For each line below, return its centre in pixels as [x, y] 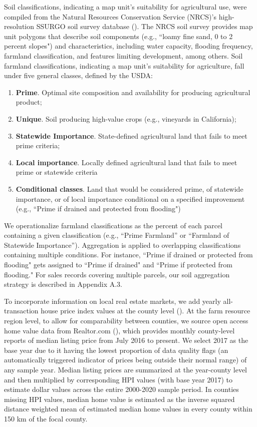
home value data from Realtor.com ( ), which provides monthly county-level [119, 330]
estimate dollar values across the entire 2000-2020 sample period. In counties [121, 389]
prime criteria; [38, 145]
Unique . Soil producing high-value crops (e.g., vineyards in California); [126, 118]
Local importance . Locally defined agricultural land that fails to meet [126, 162]
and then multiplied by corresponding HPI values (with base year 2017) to [118, 379]
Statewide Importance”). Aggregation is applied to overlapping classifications [122, 245]
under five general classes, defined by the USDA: [78, 75]
